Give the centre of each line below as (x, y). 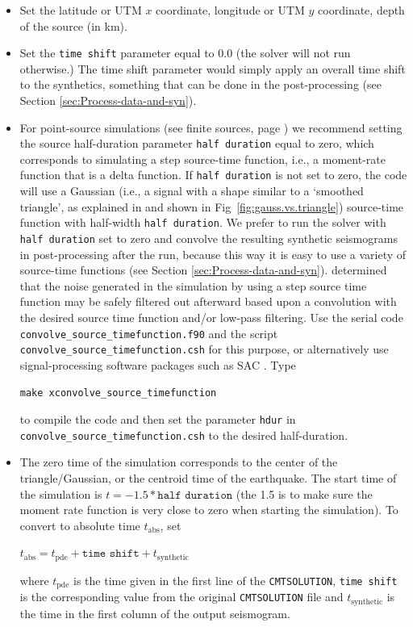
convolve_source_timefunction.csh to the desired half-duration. (184, 435)
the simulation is (61, 493)
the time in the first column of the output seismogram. (155, 613)
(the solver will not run (293, 53)
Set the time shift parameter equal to (117, 53)
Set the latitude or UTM (81, 10)
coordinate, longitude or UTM (230, 10)
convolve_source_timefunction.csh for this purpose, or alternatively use (204, 349)
